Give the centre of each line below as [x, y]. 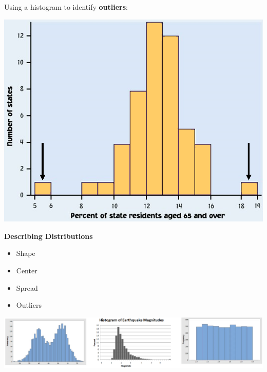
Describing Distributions [49, 236]
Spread [27, 287]
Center [27, 271]
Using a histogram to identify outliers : [66, 7]
